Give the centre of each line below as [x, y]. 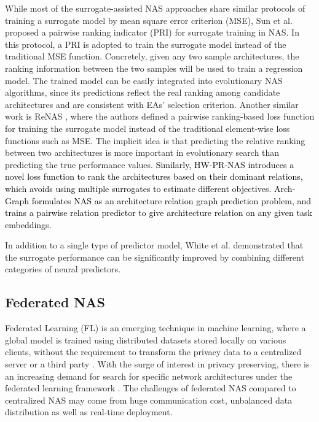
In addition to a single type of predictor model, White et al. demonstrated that [154, 245]
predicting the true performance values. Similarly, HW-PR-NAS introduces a [150, 164]
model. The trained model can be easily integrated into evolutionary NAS [144, 80]
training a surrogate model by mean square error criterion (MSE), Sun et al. [149, 20]
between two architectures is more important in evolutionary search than [142, 152]
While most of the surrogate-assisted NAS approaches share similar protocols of [155, 8]
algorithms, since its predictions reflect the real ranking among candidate [143, 92]
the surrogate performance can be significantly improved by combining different [155, 257]
